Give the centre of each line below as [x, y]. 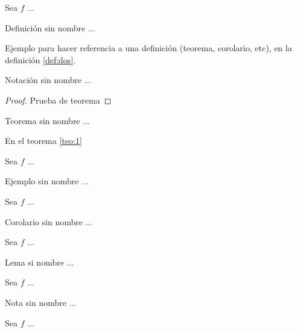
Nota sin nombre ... [41, 302]
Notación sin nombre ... [48, 80]
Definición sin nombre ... [50, 27]
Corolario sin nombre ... [49, 221]
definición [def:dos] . [40, 59]
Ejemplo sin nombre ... [47, 181]
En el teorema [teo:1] [43, 141]
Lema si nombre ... [40, 262]
